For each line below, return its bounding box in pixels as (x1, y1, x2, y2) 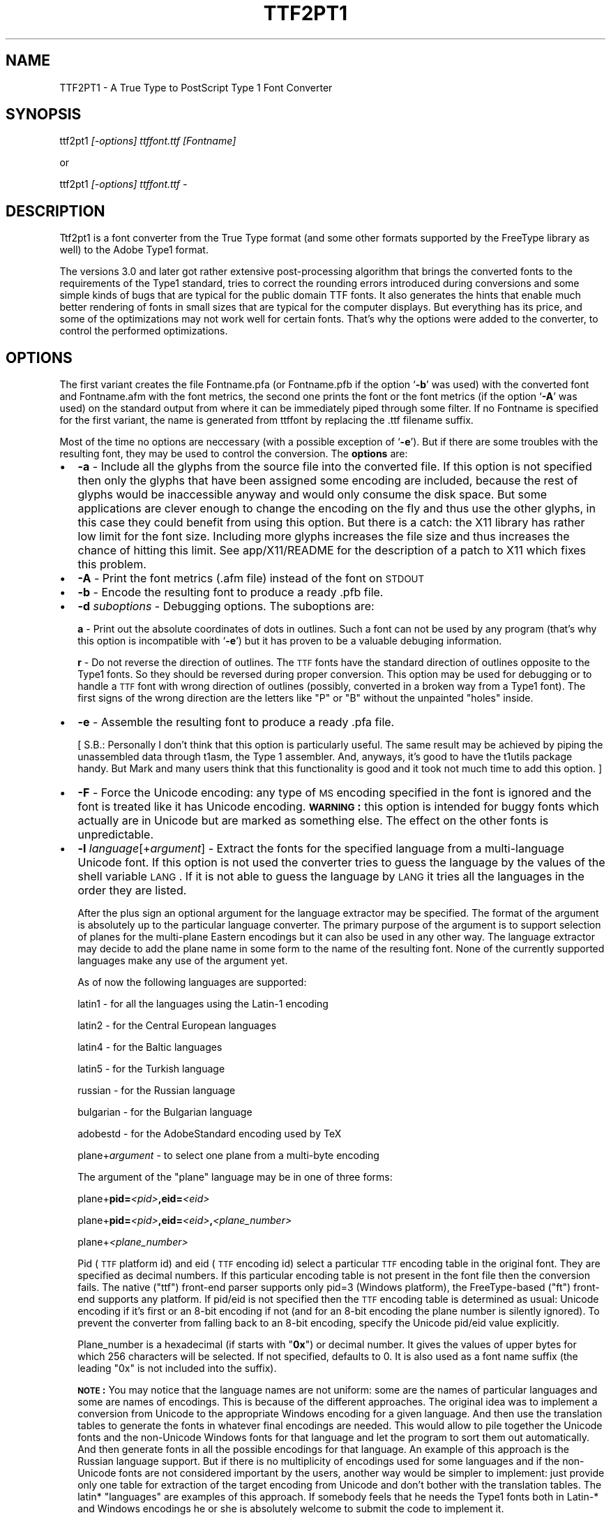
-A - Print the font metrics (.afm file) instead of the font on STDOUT (77, 571, 425, 586)
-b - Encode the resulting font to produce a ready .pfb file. (77, 585, 384, 600)
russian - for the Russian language (77, 1084, 236, 1097)
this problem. (77, 557, 146, 572)
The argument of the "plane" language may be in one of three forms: (77, 1171, 393, 1183)
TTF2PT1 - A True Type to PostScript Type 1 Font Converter (59, 81, 333, 94)
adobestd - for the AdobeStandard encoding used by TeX (77, 1128, 342, 1140)
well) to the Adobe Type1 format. (59, 244, 209, 256)
